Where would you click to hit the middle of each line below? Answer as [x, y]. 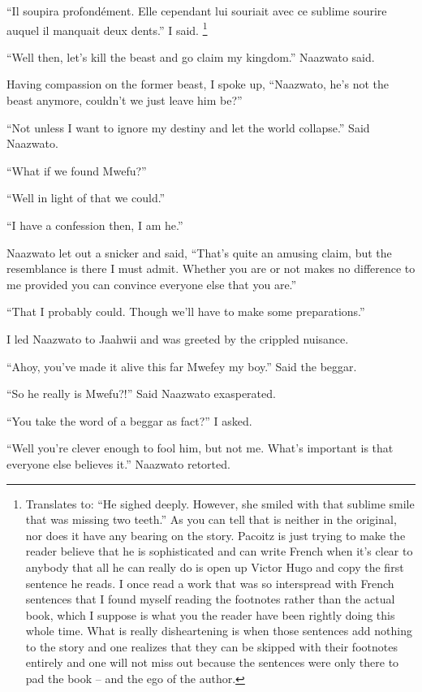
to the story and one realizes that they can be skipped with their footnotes [211, 646]
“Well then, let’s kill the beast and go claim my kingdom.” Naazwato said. [191, 56]
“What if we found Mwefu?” [77, 170]
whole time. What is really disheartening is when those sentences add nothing [219, 631]
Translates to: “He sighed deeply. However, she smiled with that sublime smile [220, 503]
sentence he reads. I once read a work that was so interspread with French [210, 583]
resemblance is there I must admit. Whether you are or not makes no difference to [211, 268]
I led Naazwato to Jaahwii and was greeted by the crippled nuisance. [178, 338]
